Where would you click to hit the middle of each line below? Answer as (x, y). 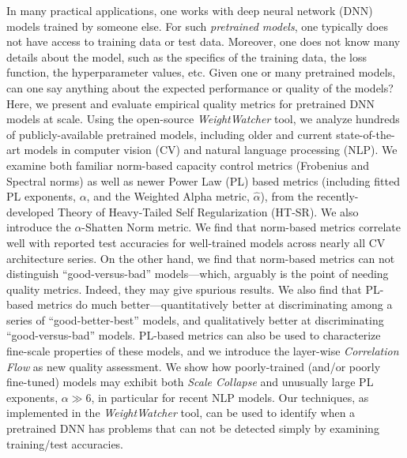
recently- (337, 196)
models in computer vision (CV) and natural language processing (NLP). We (211, 150)
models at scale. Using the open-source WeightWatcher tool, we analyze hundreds (203, 119)
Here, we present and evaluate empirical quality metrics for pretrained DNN (191, 103)
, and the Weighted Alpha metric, (168, 196)
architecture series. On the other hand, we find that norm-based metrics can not (201, 258)
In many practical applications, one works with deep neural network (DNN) (190, 10)
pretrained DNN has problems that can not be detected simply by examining (193, 428)
